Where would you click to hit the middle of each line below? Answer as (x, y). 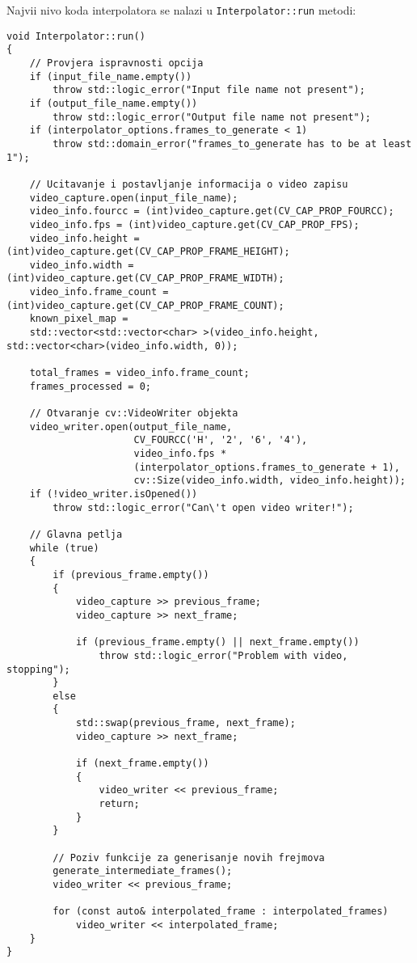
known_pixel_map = (79, 319)
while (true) (64, 548)
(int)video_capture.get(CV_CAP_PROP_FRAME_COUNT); (145, 305)
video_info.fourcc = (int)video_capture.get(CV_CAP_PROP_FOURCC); (212, 211)
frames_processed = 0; (90, 386)
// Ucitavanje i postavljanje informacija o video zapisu (189, 184)
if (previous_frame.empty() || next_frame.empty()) (217, 642)
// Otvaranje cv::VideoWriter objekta (134, 414)
